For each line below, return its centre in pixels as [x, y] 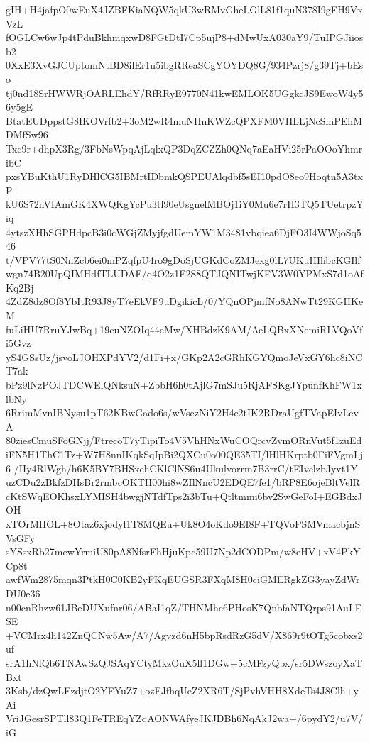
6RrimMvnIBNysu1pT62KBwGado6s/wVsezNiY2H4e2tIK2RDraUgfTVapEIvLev [182, 412]
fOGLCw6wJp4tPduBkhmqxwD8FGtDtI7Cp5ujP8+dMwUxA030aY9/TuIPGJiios [185, 37]
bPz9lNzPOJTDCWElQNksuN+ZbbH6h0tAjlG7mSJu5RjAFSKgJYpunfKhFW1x [184, 385]
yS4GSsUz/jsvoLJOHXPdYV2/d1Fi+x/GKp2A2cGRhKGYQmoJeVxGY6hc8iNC [184, 356]
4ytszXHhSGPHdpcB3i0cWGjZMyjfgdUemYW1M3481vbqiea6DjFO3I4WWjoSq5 [184, 232]
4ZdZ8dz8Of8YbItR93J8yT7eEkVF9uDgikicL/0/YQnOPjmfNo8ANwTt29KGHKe [185, 301]
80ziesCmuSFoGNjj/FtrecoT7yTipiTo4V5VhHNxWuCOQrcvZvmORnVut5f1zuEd [184, 440]
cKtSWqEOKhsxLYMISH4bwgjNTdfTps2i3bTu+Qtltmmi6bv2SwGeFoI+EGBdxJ [184, 495]
